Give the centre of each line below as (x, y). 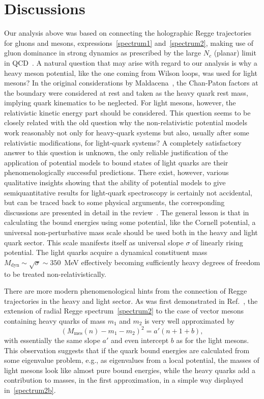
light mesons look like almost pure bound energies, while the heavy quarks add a (130, 370)
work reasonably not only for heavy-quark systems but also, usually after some (127, 133)
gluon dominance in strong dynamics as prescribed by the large (103, 53)
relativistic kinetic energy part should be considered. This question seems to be (127, 112)
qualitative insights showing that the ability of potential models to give (115, 182)
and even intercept (140, 340)
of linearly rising (218, 242)
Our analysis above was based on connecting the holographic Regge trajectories (128, 33)
